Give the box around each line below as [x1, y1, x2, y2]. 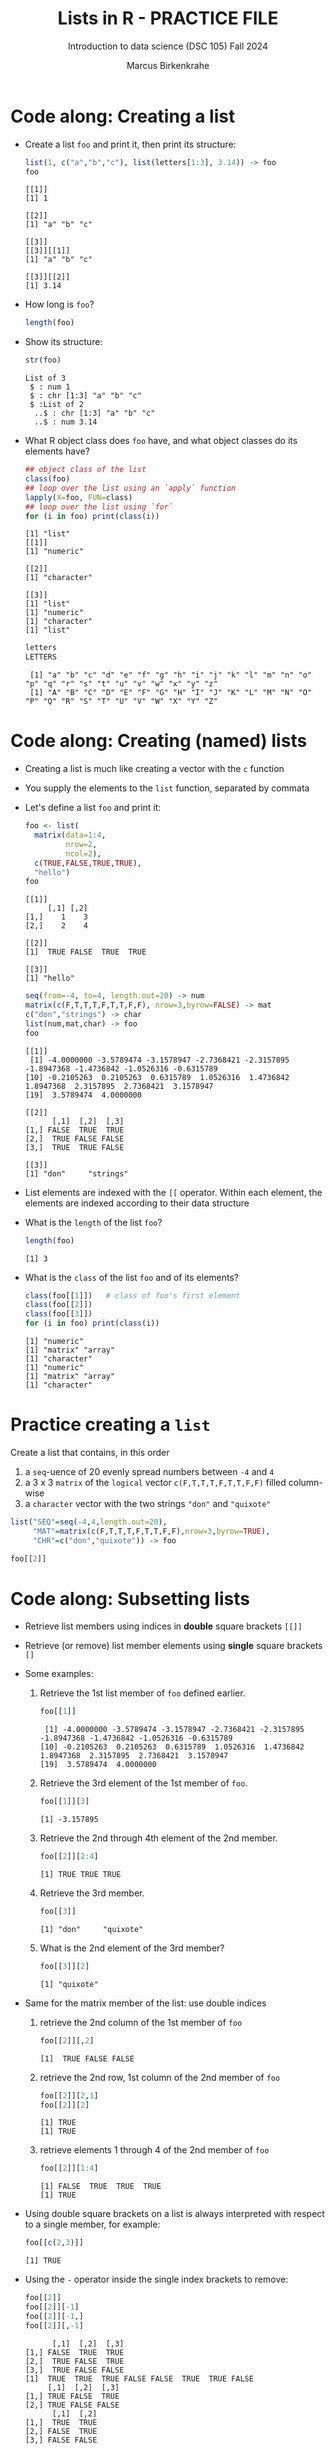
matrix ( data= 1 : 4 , [34, 830, 107, 840]
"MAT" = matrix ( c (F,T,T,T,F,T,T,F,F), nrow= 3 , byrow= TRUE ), [32, 1526, 271, 1536]
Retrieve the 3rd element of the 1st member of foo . [39, 1777, 248, 1789]
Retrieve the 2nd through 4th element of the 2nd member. [39, 1832, 278, 1844]
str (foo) [24, 355, 62, 366]
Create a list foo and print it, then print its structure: [24, 138, 237, 150]
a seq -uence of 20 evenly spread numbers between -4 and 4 [24, 1465, 275, 1477]
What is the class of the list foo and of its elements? [24, 1271, 239, 1283]
